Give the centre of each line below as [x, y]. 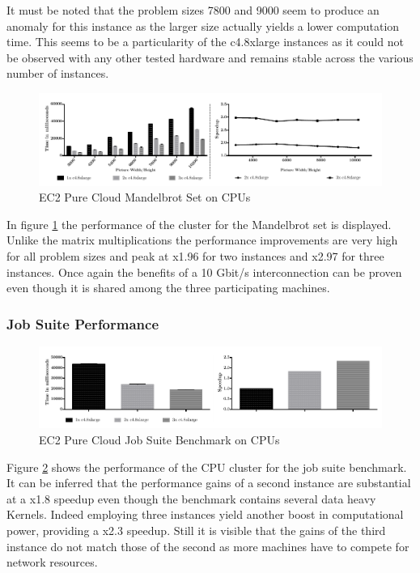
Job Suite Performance [83, 323]
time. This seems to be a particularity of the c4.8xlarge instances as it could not [205, 42]
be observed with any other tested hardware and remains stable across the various [210, 57]
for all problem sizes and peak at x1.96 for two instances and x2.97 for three [195, 255]
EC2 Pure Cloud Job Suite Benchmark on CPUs [159, 440]
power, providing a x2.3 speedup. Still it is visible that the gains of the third [196, 530]
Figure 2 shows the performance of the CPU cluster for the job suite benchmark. [207, 467]
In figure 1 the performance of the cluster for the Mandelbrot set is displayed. [199, 224]
